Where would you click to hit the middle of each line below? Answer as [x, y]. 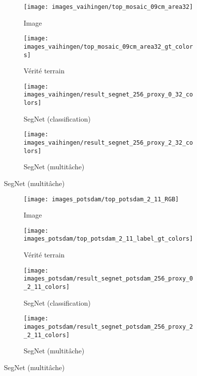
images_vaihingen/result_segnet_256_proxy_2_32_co [108, 143]
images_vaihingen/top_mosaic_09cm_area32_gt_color [108, 47]
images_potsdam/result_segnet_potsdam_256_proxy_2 [108, 327]
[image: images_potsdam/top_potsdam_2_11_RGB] [101, 199]
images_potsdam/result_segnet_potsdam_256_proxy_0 [108, 279]
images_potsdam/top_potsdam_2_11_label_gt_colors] [108, 239]
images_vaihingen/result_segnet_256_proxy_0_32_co [108, 95]
